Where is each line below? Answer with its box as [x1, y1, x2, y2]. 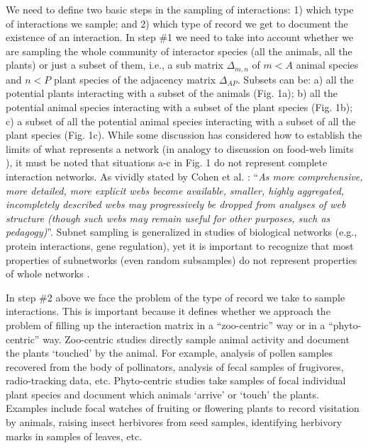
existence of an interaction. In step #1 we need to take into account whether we [6, 30, 354, 45]
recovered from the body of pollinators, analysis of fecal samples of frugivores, [6, 359, 344, 374]
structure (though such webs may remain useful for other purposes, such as [6, 210, 330, 225]
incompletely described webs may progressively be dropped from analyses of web [6, 197, 346, 212]
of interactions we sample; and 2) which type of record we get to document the [6, 16, 348, 30]
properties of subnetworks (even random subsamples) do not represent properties [6, 252, 357, 267]
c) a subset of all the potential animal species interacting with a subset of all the [6, 113, 356, 128]
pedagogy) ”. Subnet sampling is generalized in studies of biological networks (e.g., [6, 224, 357, 239]
